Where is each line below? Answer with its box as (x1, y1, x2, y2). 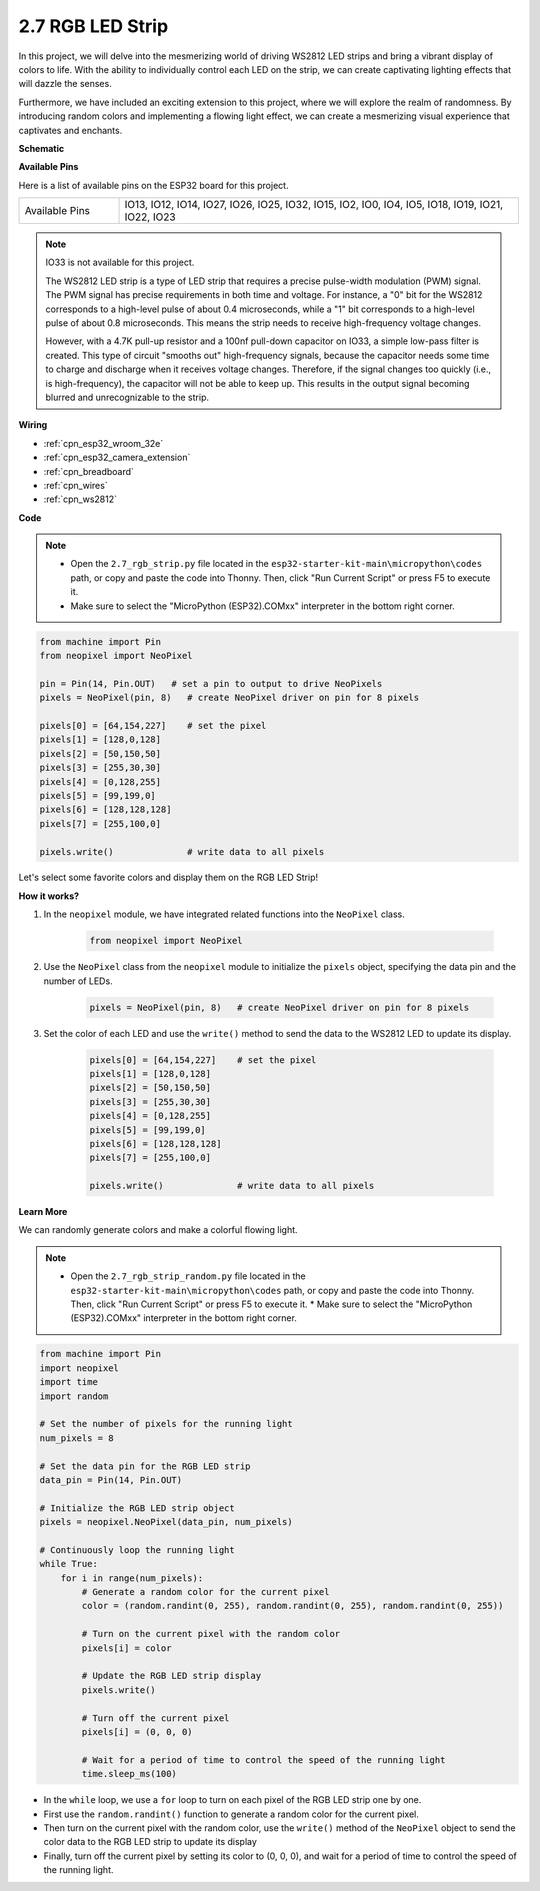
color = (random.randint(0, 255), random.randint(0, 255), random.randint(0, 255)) (81, 1600, 504, 1612)
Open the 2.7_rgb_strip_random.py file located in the (70, 1270, 307, 1282)
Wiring (18, 419, 48, 431)
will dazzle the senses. (18, 78, 112, 90)
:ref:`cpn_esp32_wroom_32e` (43, 437, 164, 449)
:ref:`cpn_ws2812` (43, 493, 117, 505)
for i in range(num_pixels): (60, 1572, 204, 1584)
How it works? (18, 890, 80, 902)
